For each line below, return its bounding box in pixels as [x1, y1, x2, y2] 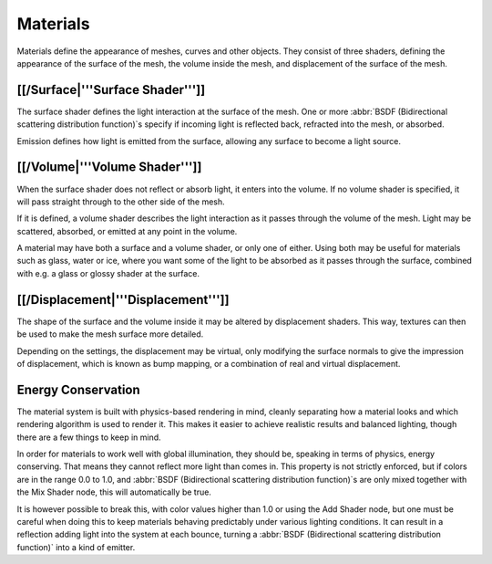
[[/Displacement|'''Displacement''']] [16, 292, 230, 308]
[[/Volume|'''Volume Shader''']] [16, 160, 202, 175]
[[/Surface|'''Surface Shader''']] [16, 82, 206, 98]
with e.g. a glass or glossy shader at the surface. [16, 267, 200, 278]
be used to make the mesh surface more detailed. [16, 329, 204, 339]
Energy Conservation [16, 381, 140, 397]
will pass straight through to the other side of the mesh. [16, 196, 225, 207]
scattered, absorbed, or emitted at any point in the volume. [16, 225, 238, 236]
